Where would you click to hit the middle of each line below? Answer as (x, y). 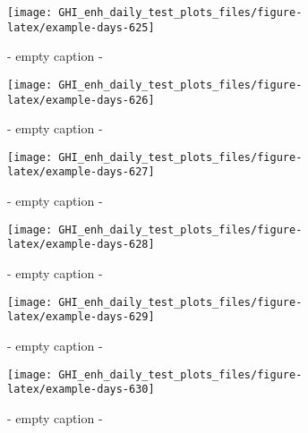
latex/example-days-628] (81, 245)
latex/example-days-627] (81, 172)
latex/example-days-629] (81, 317)
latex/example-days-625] (81, 27)
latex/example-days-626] (81, 100)
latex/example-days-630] (81, 390)
